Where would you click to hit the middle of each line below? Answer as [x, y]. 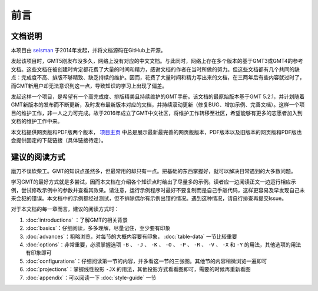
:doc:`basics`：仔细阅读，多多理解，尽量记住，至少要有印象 [98, 228]
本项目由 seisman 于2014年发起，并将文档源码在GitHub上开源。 [88, 51]
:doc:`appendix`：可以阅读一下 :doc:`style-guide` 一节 [91, 277]
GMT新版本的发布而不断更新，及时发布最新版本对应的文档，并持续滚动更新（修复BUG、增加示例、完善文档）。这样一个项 [158, 105]
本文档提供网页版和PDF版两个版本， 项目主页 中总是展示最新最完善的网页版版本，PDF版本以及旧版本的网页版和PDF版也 [156, 132]
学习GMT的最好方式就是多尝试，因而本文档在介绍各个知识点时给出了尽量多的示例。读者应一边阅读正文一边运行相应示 [154, 182]
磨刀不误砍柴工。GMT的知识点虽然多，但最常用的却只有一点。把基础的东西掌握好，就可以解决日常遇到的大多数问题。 [154, 171]
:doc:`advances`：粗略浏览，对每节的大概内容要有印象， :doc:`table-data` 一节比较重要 [132, 236]
